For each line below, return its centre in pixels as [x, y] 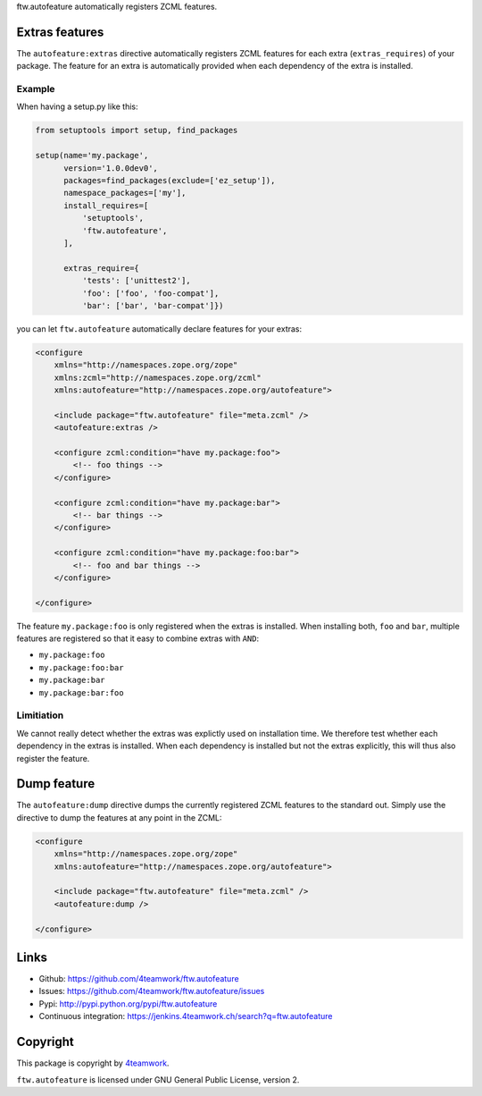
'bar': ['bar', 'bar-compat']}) [153, 305]
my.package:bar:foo [81, 692]
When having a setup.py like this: [77, 106]
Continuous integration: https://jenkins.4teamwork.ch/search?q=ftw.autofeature [186, 1016]
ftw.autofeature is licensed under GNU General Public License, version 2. [158, 1079]
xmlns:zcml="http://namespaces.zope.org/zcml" [158, 377]
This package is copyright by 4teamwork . [93, 1063]
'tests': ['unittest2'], [136, 281]
